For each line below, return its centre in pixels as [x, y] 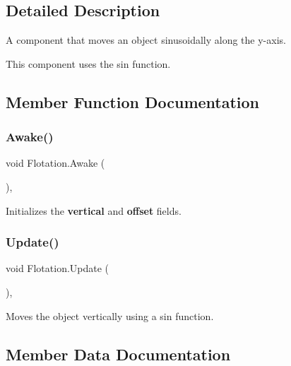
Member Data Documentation [118, 354]
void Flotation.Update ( [58, 268]
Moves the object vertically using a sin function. [110, 315]
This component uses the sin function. [88, 63]
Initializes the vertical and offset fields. [94, 210]
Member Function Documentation [133, 101]
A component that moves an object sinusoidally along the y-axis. [146, 40]
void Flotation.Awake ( [55, 163]
